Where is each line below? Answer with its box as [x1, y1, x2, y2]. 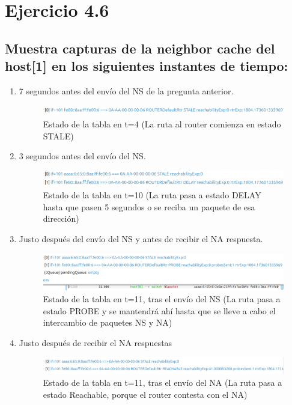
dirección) [43, 212, 79, 225]
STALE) [43, 129, 74, 142]
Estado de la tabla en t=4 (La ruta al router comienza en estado [43, 117, 281, 130]
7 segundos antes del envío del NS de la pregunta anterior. [19, 84, 234, 97]
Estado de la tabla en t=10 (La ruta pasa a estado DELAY [43, 189, 261, 201]
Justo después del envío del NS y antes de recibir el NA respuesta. [19, 233, 263, 245]
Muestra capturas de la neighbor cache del [5, 38, 275, 57]
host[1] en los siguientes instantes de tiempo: [5, 56, 288, 75]
